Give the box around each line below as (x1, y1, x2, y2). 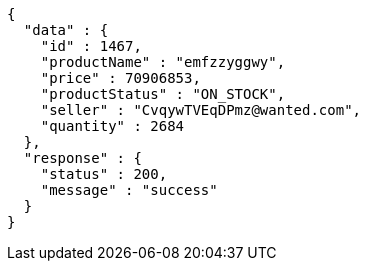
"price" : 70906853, (40, 70, 201, 86)
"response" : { (23, 150, 142, 166)
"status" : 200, (40, 166, 168, 182)
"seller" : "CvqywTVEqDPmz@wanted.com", (40, 102, 362, 118)
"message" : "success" (40, 182, 218, 198)
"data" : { (23, 22, 109, 38)
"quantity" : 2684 (40, 118, 185, 134)
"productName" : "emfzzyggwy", (40, 54, 286, 70)
